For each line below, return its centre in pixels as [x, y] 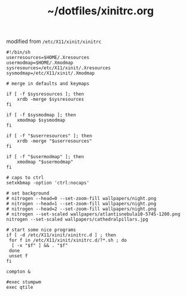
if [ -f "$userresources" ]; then [49, 136]
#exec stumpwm [24, 282]
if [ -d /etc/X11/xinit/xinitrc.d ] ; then [61, 235]
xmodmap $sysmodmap [41, 121]
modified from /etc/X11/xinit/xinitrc [54, 41]
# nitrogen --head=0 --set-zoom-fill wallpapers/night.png [81, 199]
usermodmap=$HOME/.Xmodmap [40, 63]
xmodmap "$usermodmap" [45, 162]
